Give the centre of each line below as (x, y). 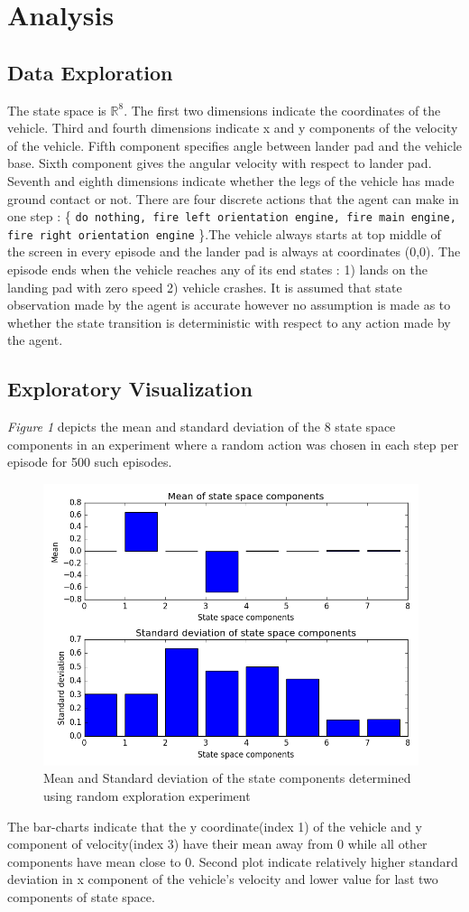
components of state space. (81, 896)
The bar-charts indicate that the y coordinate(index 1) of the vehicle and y (215, 826)
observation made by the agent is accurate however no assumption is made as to (229, 305)
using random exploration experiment (147, 795)
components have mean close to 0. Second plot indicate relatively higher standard (233, 861)
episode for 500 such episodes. (90, 462)
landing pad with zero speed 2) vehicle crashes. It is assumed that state (205, 287)
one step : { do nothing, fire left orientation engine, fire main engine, (232, 216)
